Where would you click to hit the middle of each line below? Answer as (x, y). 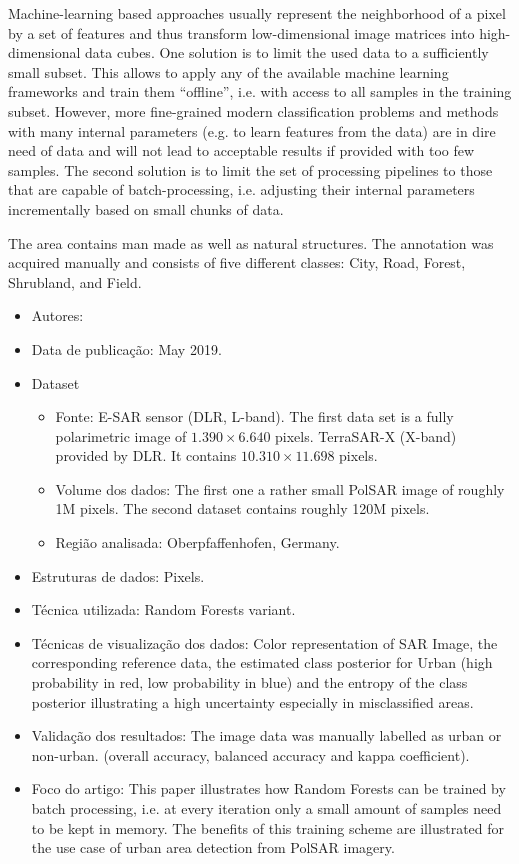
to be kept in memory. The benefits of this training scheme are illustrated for (268, 827)
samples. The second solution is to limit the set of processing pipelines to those (250, 169)
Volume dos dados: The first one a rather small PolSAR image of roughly (280, 488)
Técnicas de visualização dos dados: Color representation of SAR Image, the (264, 642)
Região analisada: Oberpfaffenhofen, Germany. (197, 542)
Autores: (57, 315)
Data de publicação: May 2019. (126, 348)
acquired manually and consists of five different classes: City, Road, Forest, (237, 262)
